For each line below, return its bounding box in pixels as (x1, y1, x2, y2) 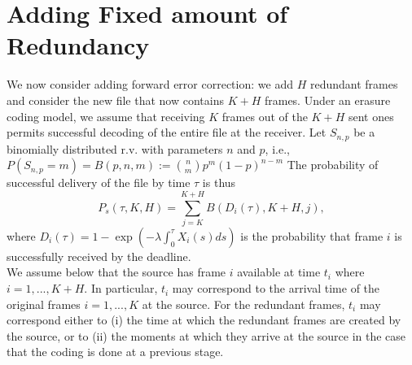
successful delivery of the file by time (7, 174, 191, 191)
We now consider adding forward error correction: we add (7, 76, 293, 93)
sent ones (348, 107, 394, 124)
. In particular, (84, 280, 158, 297)
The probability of (287, 156, 379, 173)
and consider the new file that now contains (7, 91, 224, 108)
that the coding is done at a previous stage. (7, 343, 224, 360)
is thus (202, 174, 236, 191)
